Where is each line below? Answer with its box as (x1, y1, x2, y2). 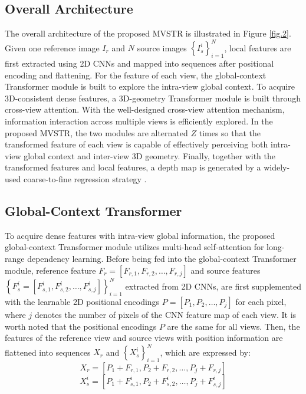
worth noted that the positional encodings (5, 320, 157, 332)
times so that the (199, 126, 261, 139)
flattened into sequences (5, 346, 91, 358)
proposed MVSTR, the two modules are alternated (5, 126, 188, 139)
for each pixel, (235, 295, 287, 307)
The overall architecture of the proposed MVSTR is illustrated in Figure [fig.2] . (5, 27, 291, 40)
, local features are (224, 41, 291, 54)
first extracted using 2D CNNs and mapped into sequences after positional (5, 57, 274, 70)
